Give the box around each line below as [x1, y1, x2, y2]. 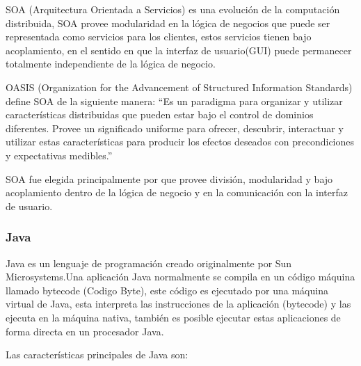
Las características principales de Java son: [6, 347, 188, 362]
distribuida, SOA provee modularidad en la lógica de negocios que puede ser [6, 15, 330, 30]
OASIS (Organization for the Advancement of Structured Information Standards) [6, 79, 353, 94]
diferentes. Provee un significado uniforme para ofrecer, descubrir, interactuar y [6, 120, 344, 135]
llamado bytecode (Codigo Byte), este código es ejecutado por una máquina [6, 283, 328, 297]
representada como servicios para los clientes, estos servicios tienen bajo [6, 29, 312, 44]
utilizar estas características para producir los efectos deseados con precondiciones [6, 134, 355, 149]
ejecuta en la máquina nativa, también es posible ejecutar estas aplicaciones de [6, 310, 341, 324]
